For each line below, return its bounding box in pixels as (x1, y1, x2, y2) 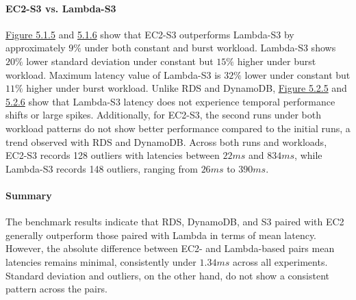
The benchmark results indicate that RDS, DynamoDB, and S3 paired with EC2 (5, 214, 344, 229)
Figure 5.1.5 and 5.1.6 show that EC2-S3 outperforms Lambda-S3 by (5, 27, 294, 41)
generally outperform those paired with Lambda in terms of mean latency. (5, 227, 317, 242)
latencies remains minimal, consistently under (5, 254, 196, 268)
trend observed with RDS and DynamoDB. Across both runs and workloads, (5, 134, 327, 149)
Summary (5, 188, 52, 202)
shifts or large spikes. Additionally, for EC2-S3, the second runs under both (5, 108, 321, 122)
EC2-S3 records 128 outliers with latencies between (5, 148, 220, 162)
